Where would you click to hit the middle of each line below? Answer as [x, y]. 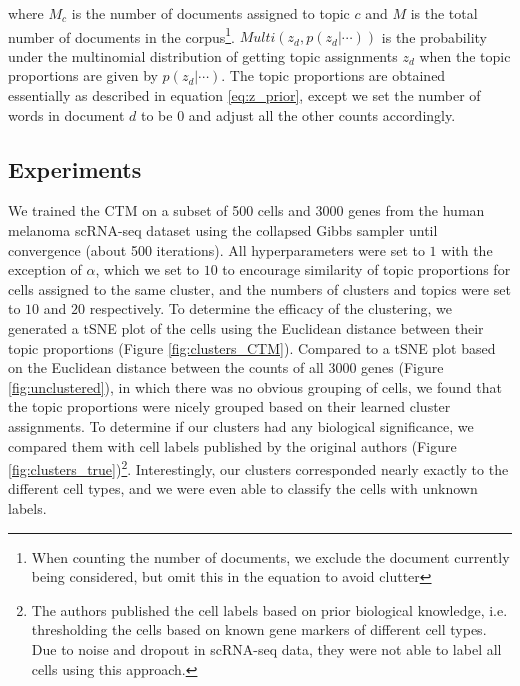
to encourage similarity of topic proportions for [366, 269]
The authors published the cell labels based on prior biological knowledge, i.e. [269, 609]
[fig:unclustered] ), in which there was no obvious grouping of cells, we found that [255, 386]
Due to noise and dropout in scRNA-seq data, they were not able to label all [266, 648]
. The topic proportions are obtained [333, 75]
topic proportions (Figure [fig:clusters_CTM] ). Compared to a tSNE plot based [252, 347]
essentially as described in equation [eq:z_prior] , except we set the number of [244, 95]
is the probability [434, 36]
